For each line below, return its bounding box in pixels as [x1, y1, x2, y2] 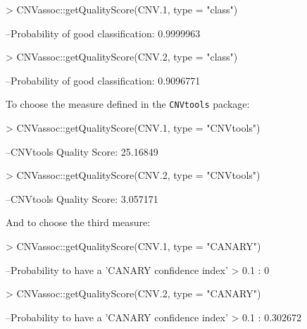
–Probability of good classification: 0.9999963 [6, 25, 201, 40]
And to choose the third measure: [6, 215, 151, 230]
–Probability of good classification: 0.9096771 [6, 73, 201, 87]
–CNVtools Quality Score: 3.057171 [6, 191, 158, 206]
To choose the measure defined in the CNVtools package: [6, 97, 250, 111]
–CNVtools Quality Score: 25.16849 [6, 144, 158, 159]
